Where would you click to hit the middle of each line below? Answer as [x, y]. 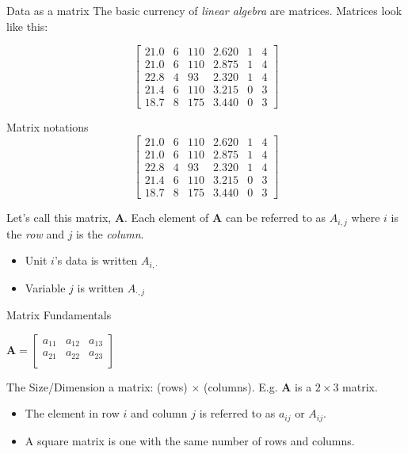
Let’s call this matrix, [59, 217]
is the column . [110, 233]
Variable [45, 287]
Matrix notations [48, 127]
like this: [27, 26]
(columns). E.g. [240, 386]
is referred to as [237, 413]
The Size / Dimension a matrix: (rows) [97, 386]
